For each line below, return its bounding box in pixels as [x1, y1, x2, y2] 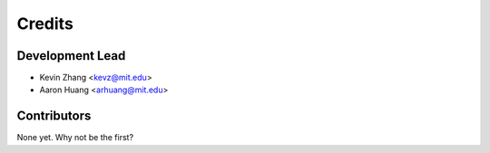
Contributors [16, 109, 92, 124]
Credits [16, 14, 74, 33]
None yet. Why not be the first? [16, 132, 134, 143]
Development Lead [16, 48, 126, 63]
